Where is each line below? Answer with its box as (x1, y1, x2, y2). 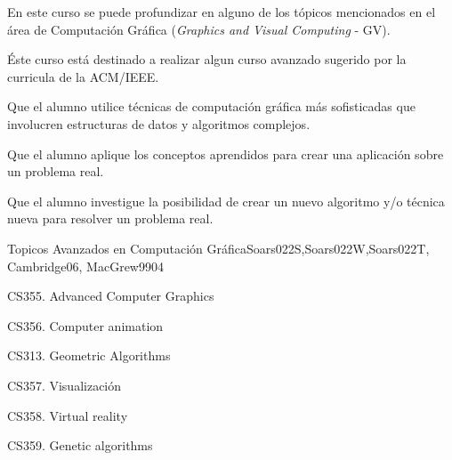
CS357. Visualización (7, 375, 122, 394)
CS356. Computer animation (7, 316, 164, 335)
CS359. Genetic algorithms (7, 436, 153, 455)
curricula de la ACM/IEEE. (7, 67, 159, 85)
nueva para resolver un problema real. (7, 209, 214, 228)
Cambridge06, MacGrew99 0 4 (7, 256, 164, 275)
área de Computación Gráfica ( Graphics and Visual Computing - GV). (7, 20, 391, 38)
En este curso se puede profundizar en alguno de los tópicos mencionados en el (7, 3, 436, 20)
